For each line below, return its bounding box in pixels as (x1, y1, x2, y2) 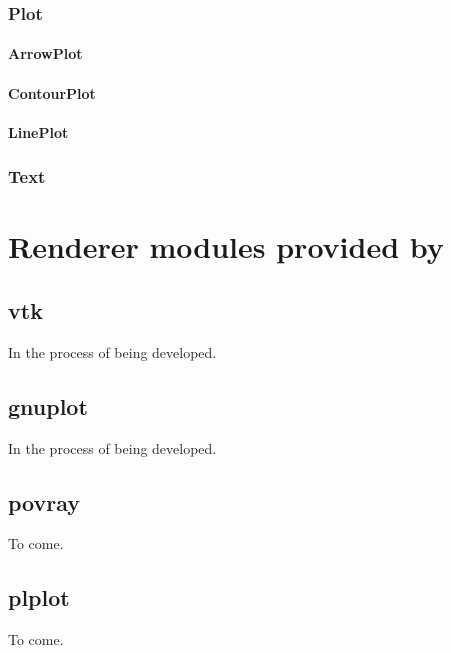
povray (8, 486, 81, 517)
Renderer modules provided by (8, 226, 444, 267)
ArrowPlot (8, 43, 83, 64)
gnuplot (8, 390, 88, 421)
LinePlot (8, 121, 69, 142)
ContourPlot (8, 82, 96, 103)
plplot (8, 582, 70, 613)
